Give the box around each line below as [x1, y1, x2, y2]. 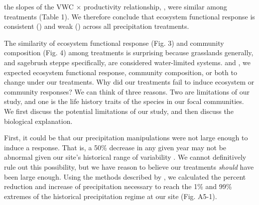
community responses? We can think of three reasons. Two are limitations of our [4, 86, 250, 97]
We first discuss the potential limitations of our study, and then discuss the [4, 105, 234, 116]
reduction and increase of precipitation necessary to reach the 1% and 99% [4, 181, 232, 192]
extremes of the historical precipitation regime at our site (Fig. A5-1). [4, 191, 217, 201]
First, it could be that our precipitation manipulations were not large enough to [4, 132, 248, 143]
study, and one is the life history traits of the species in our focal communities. [4, 96, 244, 106]
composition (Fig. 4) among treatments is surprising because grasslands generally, [4, 47, 254, 58]
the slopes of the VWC [4, 1, 74, 11]
